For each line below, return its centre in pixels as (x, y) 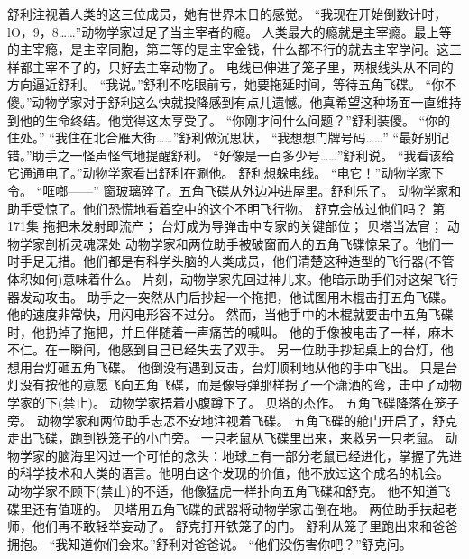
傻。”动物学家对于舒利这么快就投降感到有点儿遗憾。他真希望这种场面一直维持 (234, 101)
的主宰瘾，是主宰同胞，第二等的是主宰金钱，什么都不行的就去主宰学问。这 (228, 49)
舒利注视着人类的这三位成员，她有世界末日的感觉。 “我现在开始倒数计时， (227, 14)
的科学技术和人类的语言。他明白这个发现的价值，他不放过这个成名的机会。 (228, 473)
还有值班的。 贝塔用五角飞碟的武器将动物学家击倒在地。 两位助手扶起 (239, 508)
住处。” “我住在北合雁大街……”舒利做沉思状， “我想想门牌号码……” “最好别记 (229, 137)
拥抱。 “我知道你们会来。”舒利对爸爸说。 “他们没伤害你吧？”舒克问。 (210, 543)
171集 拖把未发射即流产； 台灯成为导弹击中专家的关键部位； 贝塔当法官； (225, 226)
